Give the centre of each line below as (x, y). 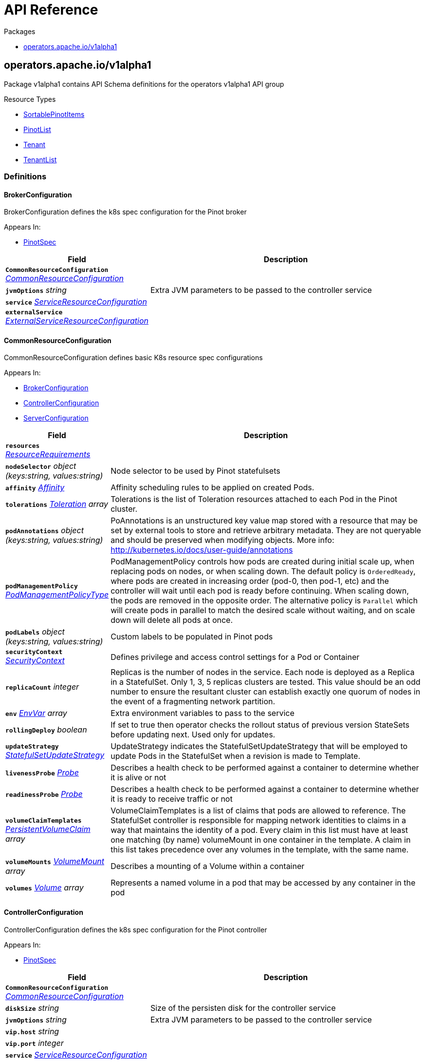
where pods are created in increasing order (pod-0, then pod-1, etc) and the (250, 581)
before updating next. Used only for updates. (193, 735)
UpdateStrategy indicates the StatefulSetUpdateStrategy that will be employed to (259, 746)
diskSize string (32, 1008)
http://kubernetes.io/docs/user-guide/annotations (202, 550)
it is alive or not (139, 778)
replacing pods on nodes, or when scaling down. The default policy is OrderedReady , (263, 571)
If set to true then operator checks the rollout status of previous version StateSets (260, 725)
